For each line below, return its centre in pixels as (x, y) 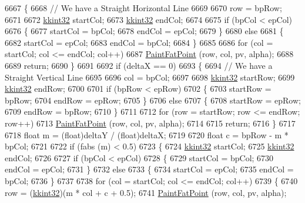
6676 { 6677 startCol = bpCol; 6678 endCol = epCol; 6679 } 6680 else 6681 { (144, 31)
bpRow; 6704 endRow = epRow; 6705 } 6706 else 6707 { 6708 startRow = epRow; (153, 100)
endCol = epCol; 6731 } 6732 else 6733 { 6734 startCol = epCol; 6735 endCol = (149, 169)
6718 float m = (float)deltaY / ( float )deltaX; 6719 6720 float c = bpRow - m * (147, 134)
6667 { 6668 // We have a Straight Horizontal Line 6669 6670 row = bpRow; (143, 8)
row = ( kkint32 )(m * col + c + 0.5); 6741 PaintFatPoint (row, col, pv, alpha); (146, 192)
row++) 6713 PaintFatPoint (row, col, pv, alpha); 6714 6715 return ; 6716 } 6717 (150, 123)
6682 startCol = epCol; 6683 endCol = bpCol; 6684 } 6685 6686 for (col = (139, 42)
